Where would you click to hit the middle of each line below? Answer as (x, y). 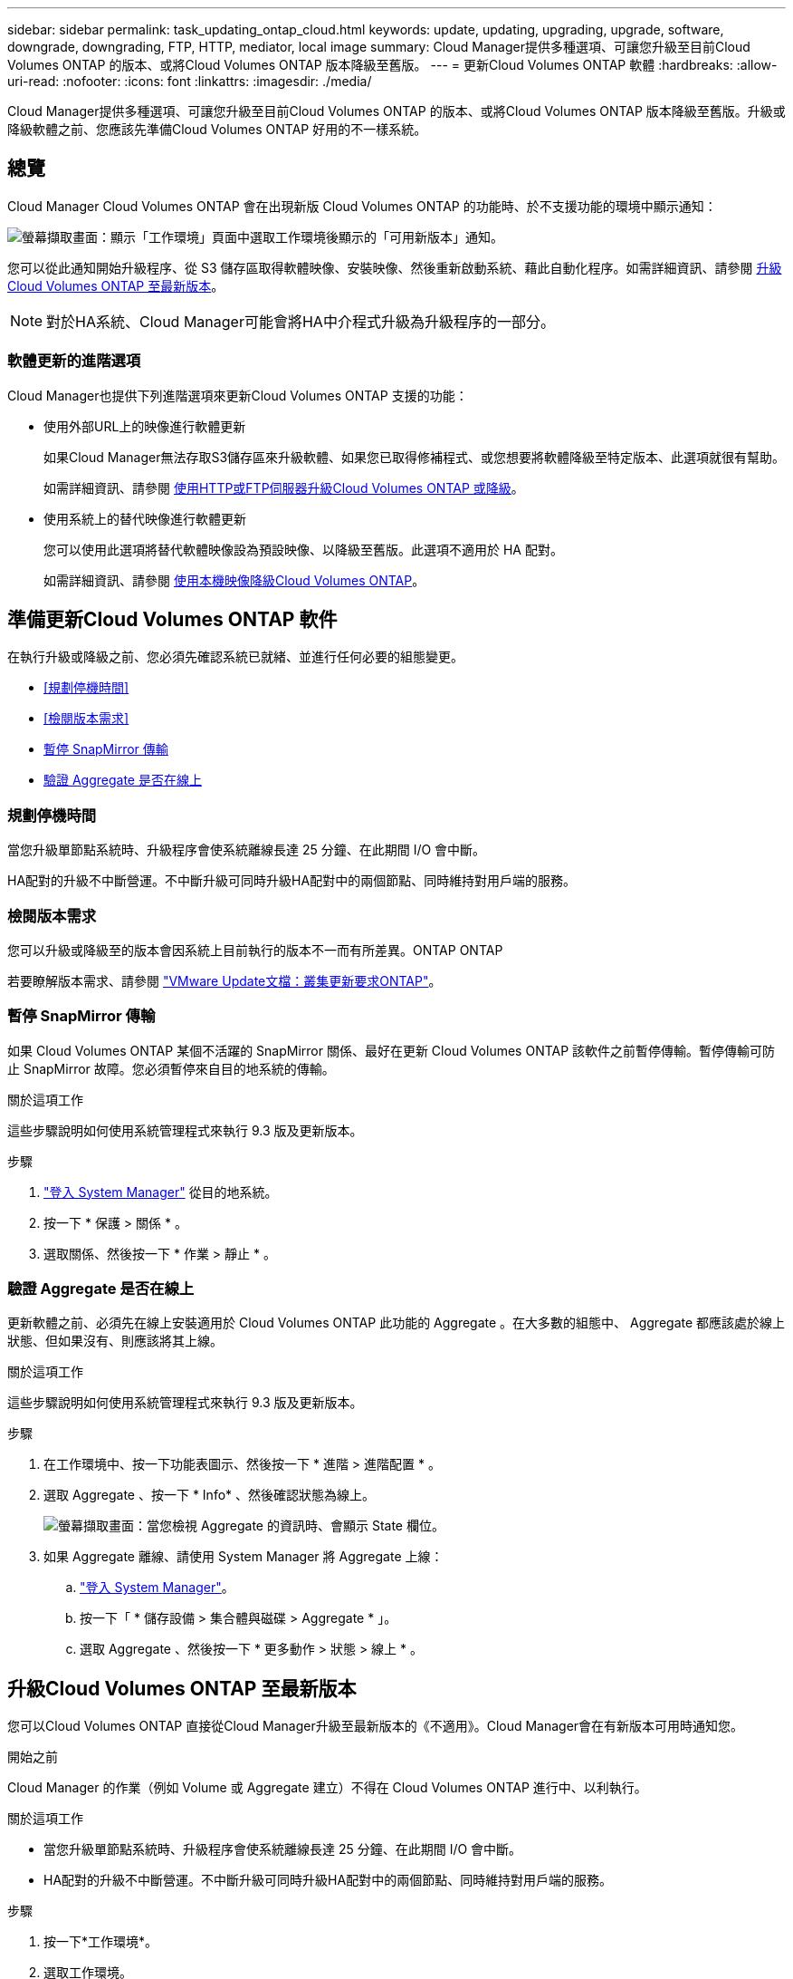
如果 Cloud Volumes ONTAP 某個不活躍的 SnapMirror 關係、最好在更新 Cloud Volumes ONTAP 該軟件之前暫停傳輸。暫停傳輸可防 (392, 1050)
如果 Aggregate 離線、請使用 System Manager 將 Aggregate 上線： (244, 1557)
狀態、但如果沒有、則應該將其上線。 (115, 1341)
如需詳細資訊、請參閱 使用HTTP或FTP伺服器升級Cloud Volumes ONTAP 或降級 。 (284, 488)
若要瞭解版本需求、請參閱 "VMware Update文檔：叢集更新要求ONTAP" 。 (225, 980)
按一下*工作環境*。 (101, 1942)
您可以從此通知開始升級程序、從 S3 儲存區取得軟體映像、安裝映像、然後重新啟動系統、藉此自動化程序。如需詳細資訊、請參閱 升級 (395, 267)
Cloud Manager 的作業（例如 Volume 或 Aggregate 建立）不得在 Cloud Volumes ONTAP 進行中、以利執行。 (327, 1788)
